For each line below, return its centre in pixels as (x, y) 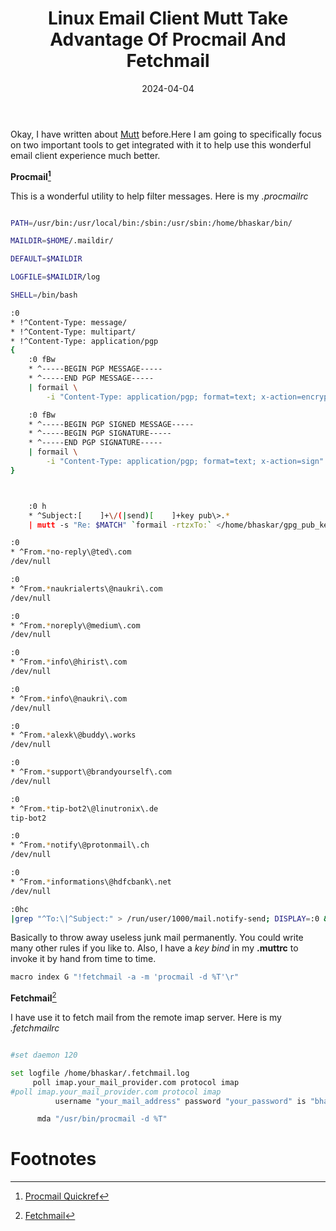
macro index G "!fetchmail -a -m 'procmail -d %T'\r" (125, 977)
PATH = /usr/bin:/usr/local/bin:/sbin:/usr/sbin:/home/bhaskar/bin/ (151, 223)
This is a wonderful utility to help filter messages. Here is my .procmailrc (159, 196)
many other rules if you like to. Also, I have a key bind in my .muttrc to (154, 948)
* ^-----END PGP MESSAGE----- (91, 378)
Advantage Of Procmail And (168, 39)
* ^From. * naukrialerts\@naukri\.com (86, 588)
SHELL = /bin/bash (44, 295)
